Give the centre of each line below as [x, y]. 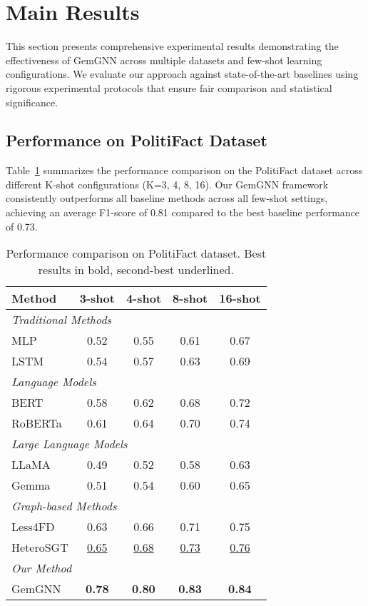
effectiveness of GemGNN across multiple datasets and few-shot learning [164, 60]
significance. [32, 102]
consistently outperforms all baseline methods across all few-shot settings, [167, 198]
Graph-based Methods [64, 506]
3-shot [97, 298]
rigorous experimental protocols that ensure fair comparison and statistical [169, 87]
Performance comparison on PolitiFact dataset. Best [136, 253]
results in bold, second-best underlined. [136, 270]
